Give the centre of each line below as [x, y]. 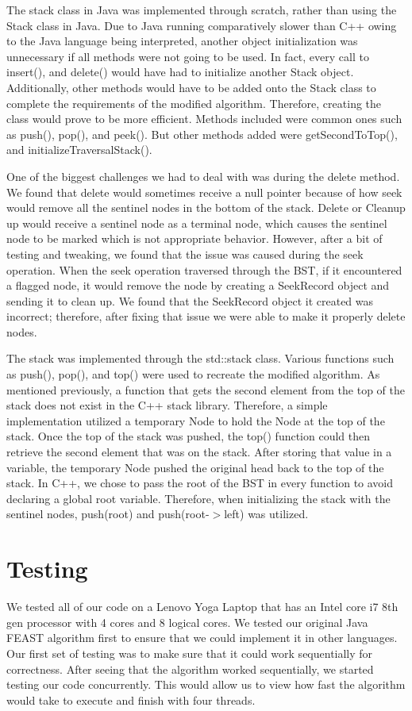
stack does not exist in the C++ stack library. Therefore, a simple [167, 405]
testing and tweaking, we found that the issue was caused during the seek [185, 254]
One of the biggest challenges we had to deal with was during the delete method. [203, 176]
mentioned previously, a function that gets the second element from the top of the [206, 389]
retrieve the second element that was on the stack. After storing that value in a [199, 452]
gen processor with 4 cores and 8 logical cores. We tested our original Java [187, 622]
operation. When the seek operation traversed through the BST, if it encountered [204, 269]
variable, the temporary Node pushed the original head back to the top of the [195, 467]
